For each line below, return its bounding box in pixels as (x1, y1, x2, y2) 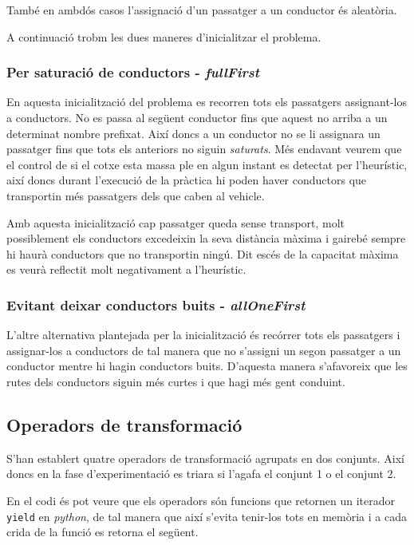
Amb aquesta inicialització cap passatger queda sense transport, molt (6, 214, 345, 231)
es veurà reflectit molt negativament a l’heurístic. (6, 261, 246, 278)
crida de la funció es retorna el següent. (6, 523, 199, 540)
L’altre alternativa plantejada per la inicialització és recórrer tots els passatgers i (6, 326, 400, 343)
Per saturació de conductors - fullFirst (6, 62, 260, 82)
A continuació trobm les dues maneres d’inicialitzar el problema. (6, 28, 321, 45)
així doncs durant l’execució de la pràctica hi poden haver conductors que (6, 172, 367, 188)
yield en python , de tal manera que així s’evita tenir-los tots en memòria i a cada (6, 507, 407, 524)
